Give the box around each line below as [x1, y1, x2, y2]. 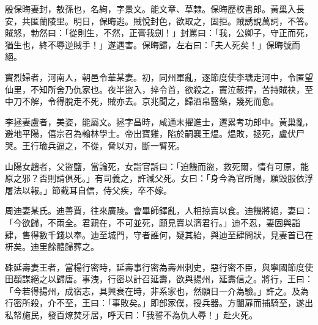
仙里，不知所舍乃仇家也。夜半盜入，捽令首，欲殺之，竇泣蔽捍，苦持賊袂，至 [5, 82, 313, 95]
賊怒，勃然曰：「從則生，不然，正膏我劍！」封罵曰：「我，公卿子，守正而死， [5, 26, 313, 39]
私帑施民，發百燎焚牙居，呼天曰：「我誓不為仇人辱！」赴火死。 [5, 309, 257, 321]
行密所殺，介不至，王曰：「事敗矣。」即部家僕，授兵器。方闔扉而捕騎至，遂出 [5, 296, 313, 309]
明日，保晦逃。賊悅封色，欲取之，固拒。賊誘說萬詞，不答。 [73, 14, 313, 27]
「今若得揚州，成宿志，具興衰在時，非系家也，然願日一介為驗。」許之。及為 [5, 284, 309, 297]
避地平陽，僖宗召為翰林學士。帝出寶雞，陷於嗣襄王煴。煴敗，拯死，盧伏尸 [5, 127, 305, 140]
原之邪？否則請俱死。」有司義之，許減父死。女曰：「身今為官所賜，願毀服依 [5, 172, 305, 184]
